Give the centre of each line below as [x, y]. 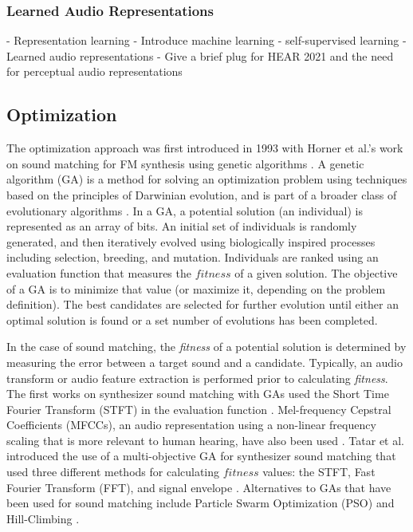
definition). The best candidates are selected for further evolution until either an [203, 304]
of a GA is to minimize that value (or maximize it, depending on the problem [196, 288]
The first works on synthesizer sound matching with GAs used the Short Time [198, 394]
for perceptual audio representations [94, 71]
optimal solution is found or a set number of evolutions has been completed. [192, 319]
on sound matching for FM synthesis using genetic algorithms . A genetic [185, 163]
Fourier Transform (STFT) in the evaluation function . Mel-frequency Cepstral [199, 409]
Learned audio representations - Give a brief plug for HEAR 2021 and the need [200, 55]
